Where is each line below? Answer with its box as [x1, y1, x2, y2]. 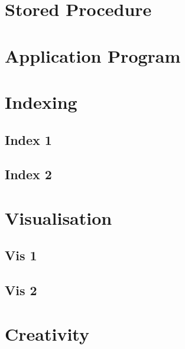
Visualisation [5, 205, 112, 230]
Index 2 [5, 165, 52, 183]
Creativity [5, 321, 89, 345]
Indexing [5, 89, 77, 114]
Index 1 [5, 130, 52, 148]
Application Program [5, 43, 181, 67]
